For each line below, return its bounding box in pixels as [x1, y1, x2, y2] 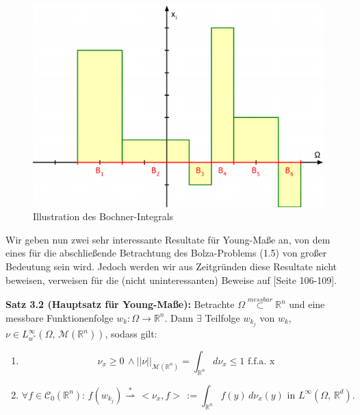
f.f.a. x [248, 357, 275, 367]
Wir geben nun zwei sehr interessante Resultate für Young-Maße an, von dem [5, 232, 331, 246]
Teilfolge [205, 310, 240, 324]
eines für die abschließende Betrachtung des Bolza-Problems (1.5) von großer [5, 246, 327, 260]
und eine [289, 297, 325, 311]
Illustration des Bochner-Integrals [33, 209, 174, 224]
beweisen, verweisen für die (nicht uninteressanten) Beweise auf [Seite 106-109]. [5, 272, 337, 287]
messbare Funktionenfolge [5, 310, 114, 324]
